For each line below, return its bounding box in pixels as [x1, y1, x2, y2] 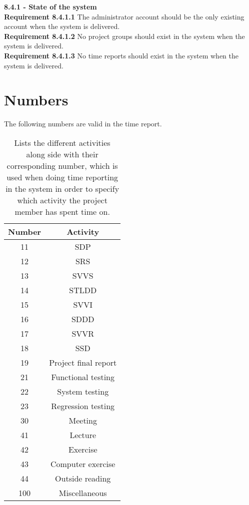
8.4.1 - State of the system [4, 1, 97, 11]
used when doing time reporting [6, 171, 118, 183]
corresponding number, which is [6, 159, 118, 171]
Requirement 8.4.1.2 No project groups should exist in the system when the [4, 30, 245, 41]
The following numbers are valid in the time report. [4, 118, 162, 129]
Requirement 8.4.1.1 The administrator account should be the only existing [4, 11, 244, 21]
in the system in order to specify [5, 182, 119, 194]
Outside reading [55, 472, 111, 484]
